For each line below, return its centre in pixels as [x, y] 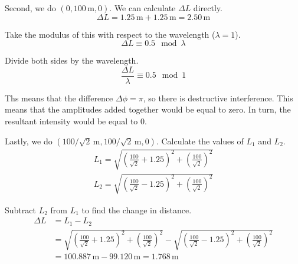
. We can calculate [143, 8]
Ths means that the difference [59, 98]
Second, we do [30, 8]
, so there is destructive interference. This [218, 98]
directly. [208, 8]
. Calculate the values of [200, 141]
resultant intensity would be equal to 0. [76, 121]
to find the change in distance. [137, 209]
